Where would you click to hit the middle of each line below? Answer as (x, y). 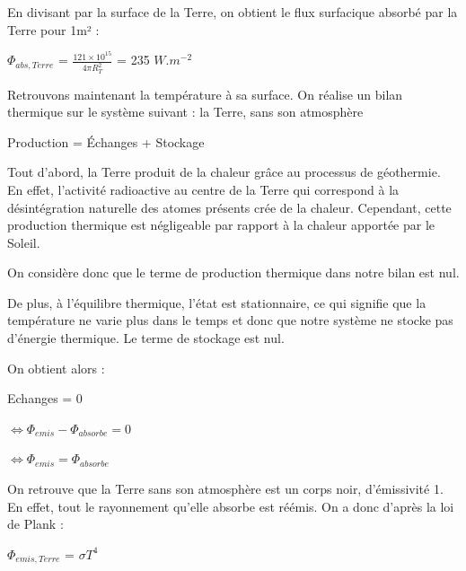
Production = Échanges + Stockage (106, 141)
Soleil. (24, 242)
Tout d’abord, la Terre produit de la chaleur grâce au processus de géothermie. (224, 172)
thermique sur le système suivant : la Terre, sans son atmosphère (185, 112)
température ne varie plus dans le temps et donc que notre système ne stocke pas (230, 320)
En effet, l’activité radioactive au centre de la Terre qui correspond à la (203, 189)
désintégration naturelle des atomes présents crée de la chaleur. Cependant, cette (229, 207)
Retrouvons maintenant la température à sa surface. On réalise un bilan (205, 94)
